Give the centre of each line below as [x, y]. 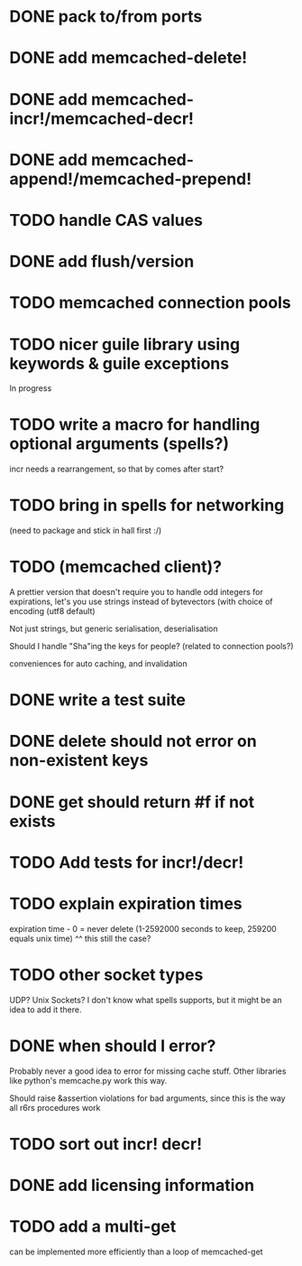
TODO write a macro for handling [135, 425]
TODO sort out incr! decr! [106, 1144]
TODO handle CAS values [106, 220]
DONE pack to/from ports [106, 17]
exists [32, 821]
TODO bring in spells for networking [147, 505]
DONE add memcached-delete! [128, 58]
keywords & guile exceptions [119, 363]
